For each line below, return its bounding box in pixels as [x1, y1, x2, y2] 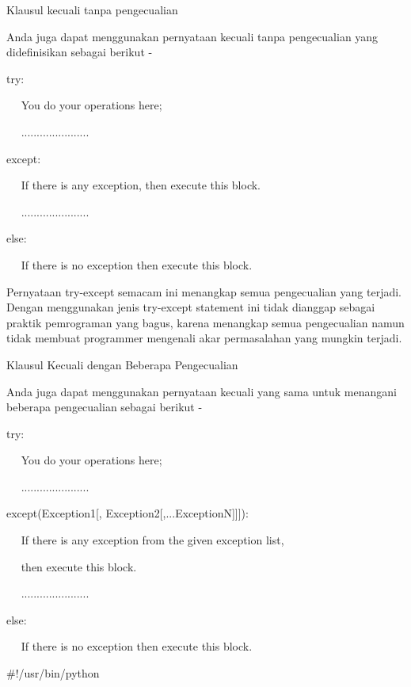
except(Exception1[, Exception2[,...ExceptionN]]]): [6, 505, 249, 521]
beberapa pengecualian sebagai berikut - [6, 399, 203, 415]
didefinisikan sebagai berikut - [6, 44, 153, 60]
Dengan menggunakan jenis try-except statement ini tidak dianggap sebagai [6, 299, 375, 315]
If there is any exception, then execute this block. [21, 177, 261, 193]
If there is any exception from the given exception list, [21, 532, 284, 548]
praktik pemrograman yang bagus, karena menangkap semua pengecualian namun [6, 314, 405, 330]
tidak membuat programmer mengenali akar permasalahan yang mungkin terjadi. [6, 330, 402, 346]
